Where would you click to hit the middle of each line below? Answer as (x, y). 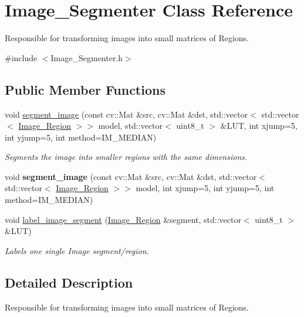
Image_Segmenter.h (87, 57)
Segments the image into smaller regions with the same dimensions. (126, 157)
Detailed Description (69, 282)
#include (21, 57)
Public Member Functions (85, 89)
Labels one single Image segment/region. (77, 250)
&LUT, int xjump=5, (259, 126)
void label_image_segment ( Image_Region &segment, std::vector (123, 219)
